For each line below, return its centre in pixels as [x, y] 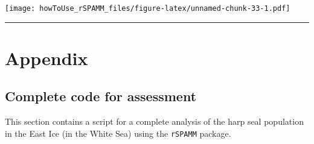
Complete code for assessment [101, 96]
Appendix [46, 58]
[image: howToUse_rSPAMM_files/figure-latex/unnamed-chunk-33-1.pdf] [148, 8]
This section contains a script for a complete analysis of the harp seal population [154, 121]
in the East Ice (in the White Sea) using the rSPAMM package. [118, 133]
